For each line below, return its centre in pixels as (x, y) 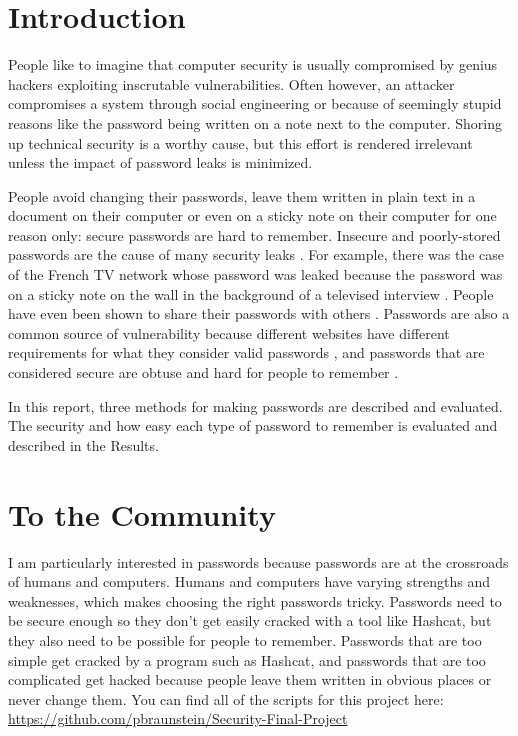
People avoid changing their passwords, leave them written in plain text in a (242, 195)
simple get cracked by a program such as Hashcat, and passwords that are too (247, 659)
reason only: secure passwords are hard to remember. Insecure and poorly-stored (254, 234)
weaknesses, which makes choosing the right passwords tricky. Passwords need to (255, 600)
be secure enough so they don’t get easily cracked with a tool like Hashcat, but (250, 620)
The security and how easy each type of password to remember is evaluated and (253, 425)
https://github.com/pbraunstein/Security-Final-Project (178, 718)
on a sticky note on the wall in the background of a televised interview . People (251, 293)
